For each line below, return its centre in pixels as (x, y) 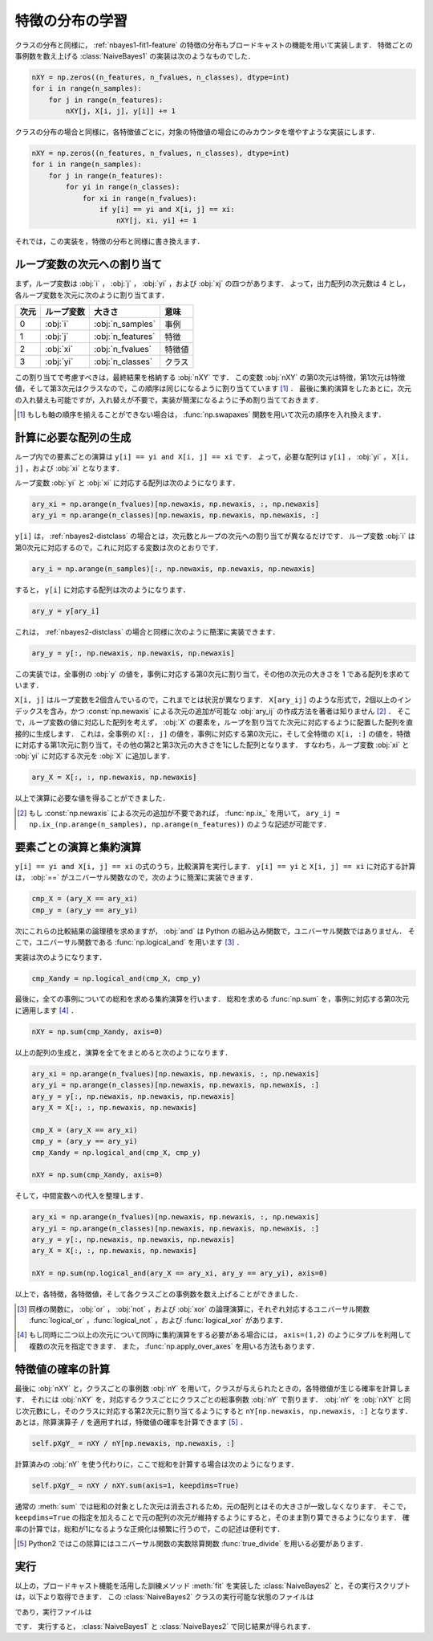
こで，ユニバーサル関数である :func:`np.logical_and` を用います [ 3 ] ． (129, 942)
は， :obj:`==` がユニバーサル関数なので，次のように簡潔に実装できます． (136, 878)
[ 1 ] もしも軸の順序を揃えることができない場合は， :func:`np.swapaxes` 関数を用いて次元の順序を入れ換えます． (201, 414)
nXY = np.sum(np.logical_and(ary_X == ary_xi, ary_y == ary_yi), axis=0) (180, 1274)
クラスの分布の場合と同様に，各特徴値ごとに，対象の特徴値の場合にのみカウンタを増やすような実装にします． (197, 132)
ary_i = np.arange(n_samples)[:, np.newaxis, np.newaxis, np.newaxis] (174, 569)
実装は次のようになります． (61, 957)
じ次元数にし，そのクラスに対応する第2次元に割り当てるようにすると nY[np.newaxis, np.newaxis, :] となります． (213, 1410)
